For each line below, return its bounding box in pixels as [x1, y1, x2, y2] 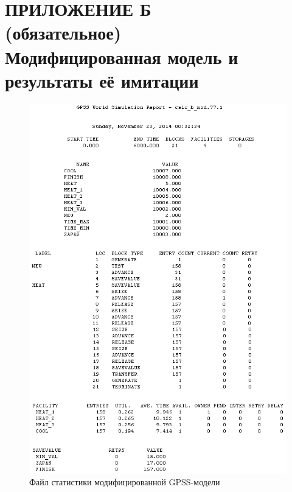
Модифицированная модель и [5, 44, 238, 69]
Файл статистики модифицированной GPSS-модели [29, 475, 220, 488]
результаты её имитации [5, 68, 199, 93]
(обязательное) [5, 20, 122, 45]
